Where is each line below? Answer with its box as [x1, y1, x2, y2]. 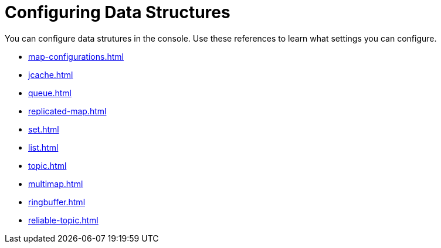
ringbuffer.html [28, 196, 86, 207]
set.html [28, 124, 59, 134]
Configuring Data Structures [5, 2, 230, 22]
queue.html [28, 87, 72, 98]
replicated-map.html [28, 106, 107, 116]
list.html [28, 142, 59, 152]
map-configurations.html [28, 51, 124, 62]
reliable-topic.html [28, 215, 99, 225]
